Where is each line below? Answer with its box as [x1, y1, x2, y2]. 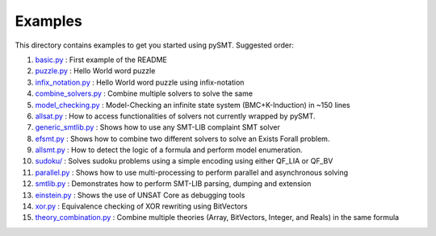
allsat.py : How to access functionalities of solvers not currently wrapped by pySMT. [35, 111, 316, 121]
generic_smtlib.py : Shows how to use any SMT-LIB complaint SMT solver [35, 122, 280, 132]
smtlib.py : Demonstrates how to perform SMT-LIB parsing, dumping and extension [35, 179, 312, 188]
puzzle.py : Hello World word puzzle [35, 66, 156, 76]
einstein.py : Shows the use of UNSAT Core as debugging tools [35, 190, 245, 200]
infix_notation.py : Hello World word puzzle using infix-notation [35, 77, 245, 87]
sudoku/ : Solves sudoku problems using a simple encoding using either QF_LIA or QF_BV [35, 156, 333, 166]
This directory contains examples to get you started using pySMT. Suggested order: [15, 40, 295, 50]
